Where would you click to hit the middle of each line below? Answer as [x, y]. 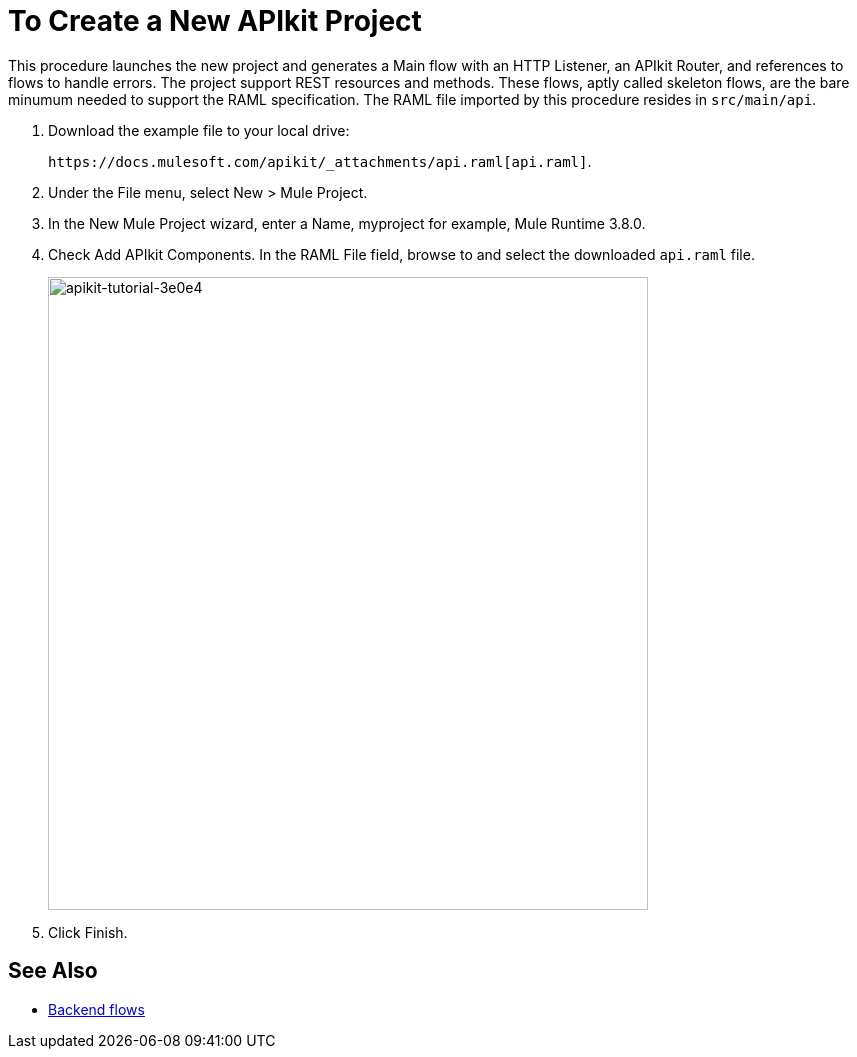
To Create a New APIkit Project [215, 21]
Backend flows [96, 1009]
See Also [53, 971]
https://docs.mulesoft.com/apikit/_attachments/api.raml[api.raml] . [320, 161]
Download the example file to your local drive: [199, 130]
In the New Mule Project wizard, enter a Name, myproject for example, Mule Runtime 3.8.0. [347, 223]
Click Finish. [88, 932]
